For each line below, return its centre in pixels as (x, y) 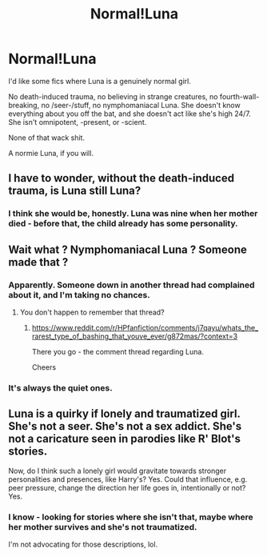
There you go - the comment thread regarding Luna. (118, 351)
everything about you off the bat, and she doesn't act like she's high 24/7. (130, 114)
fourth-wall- (239, 96)
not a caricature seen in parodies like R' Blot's (125, 439)
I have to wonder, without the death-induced (121, 178)
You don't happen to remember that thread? (92, 312)
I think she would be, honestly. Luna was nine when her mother (133, 214)
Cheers (44, 367)
